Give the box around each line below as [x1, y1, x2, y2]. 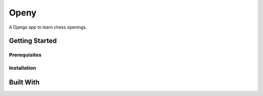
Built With [9, 78, 40, 86]
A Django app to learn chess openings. [9, 24, 87, 30]
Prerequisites [9, 51, 41, 58]
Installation [9, 64, 37, 71]
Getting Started [9, 37, 57, 45]
